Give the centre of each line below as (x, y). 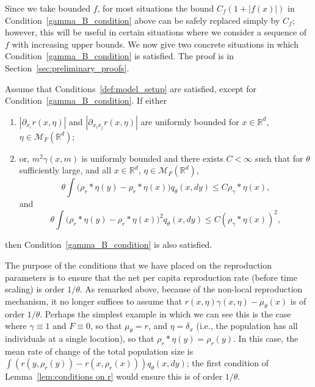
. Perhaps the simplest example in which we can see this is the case (165, 313)
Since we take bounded (48, 8)
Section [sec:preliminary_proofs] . (67, 67)
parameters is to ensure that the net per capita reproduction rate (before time (151, 277)
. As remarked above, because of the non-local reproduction (191, 289)
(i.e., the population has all (247, 326)
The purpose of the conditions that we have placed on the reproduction (139, 265)
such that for (279, 158)
